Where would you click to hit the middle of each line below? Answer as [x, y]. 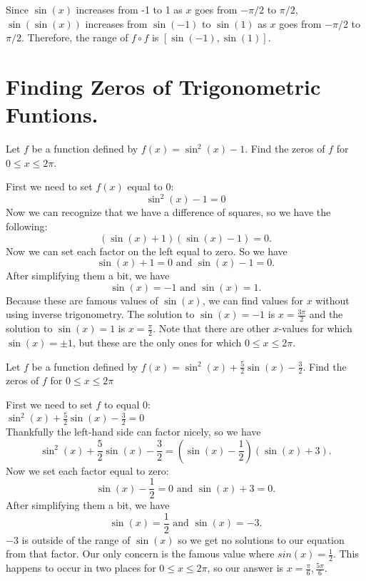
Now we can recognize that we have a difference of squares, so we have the [168, 212]
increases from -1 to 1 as [129, 9]
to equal [122, 405]
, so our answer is [245, 568]
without [332, 300]
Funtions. [52, 114]
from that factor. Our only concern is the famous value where [140, 554]
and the [326, 314]
